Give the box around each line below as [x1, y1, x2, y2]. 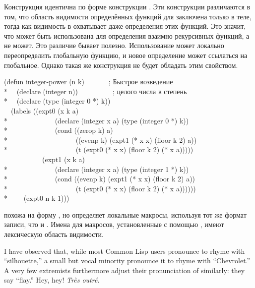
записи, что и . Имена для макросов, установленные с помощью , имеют [4, 219, 224, 230]
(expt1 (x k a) [42, 154, 85, 164]
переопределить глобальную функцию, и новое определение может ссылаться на [4, 50, 248, 60]
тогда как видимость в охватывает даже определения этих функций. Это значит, [4, 21, 246, 31]
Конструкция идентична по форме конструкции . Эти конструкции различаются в [4, 1, 251, 11]
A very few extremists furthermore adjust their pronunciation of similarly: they [4, 265, 245, 275]
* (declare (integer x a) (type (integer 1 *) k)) [4, 164, 189, 174]
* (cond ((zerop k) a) [4, 125, 113, 135]
